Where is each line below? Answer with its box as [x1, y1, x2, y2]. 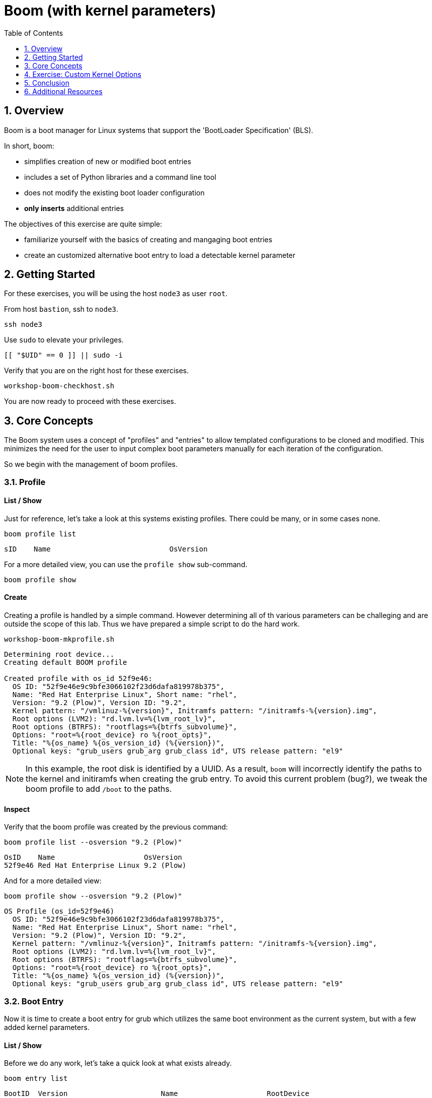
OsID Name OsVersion [4, 853, 183, 862]
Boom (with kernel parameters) [4, 2, 216, 19]
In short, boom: [4, 141, 54, 150]
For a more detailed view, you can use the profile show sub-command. [4, 560, 247, 569]
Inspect [4, 804, 30, 813]
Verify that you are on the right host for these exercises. [4, 366, 189, 375]
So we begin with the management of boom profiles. [4, 460, 178, 469]
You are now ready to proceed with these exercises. [4, 397, 176, 406]
